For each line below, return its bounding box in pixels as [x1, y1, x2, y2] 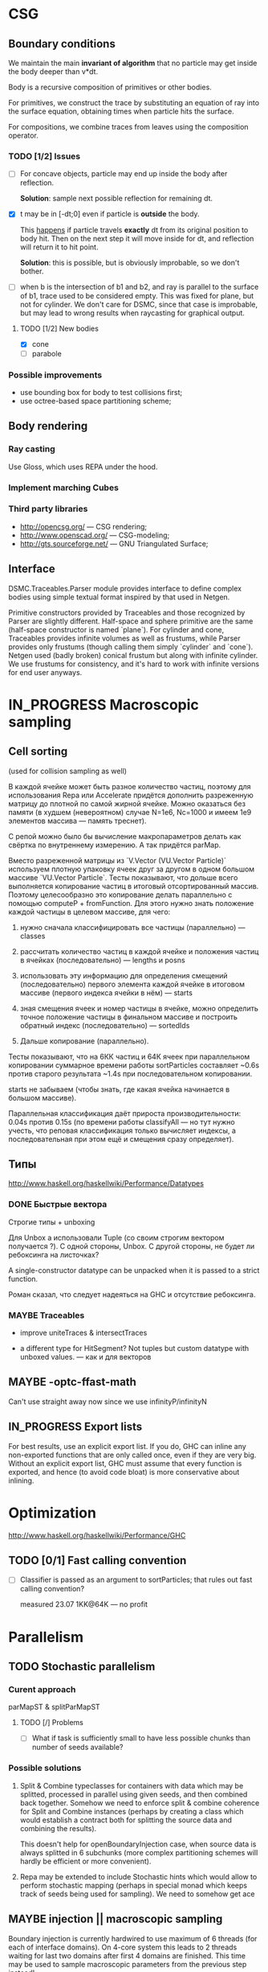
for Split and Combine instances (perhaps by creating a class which [19, 1806, 244, 1816]
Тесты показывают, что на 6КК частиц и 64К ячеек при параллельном [8, 1052, 250, 1061]
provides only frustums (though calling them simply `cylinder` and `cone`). [8, 641, 254, 652]
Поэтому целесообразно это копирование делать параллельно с [8, 890, 233, 900]
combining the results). [19, 1823, 97, 1833]
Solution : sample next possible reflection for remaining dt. [19, 194, 213, 204]
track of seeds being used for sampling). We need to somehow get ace [19, 1888, 255, 1899]
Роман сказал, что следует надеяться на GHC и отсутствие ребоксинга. [8, 1289, 256, 1299]
